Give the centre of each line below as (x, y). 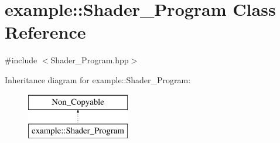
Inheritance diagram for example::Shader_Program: (98, 79)
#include (21, 60)
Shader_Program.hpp (90, 60)
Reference (45, 32)
